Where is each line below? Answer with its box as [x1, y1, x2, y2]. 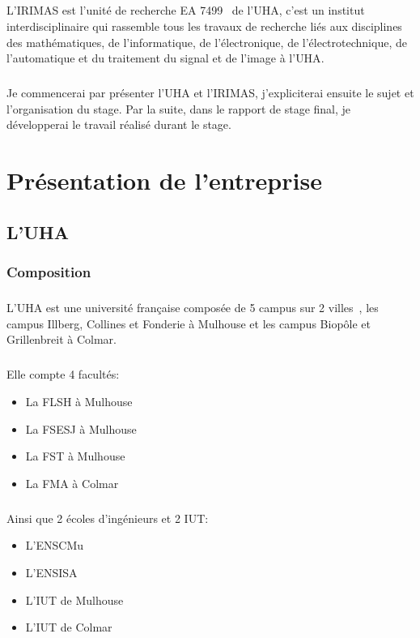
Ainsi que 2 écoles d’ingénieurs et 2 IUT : [6, 509, 209, 526]
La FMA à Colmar [25, 474, 119, 491]
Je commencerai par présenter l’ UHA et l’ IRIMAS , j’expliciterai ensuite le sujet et [6, 84, 414, 101]
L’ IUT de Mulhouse [25, 591, 124, 608]
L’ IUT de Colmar [25, 619, 112, 636]
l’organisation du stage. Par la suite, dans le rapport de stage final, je [6, 100, 351, 117]
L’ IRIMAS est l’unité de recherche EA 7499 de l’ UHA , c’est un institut [6, 2, 365, 19]
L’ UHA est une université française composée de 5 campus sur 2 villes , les [6, 299, 379, 316]
